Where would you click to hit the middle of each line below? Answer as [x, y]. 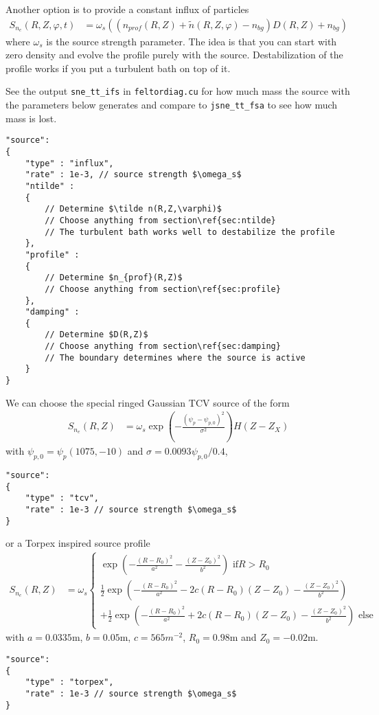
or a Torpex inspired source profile [78, 543]
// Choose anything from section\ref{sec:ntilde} [160, 220]
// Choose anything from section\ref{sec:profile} [163, 289]
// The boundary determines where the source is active [175, 357]
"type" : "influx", [69, 163]
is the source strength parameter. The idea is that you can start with [192, 41]
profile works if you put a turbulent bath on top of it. [118, 68]
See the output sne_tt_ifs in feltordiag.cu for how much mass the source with [178, 91]
